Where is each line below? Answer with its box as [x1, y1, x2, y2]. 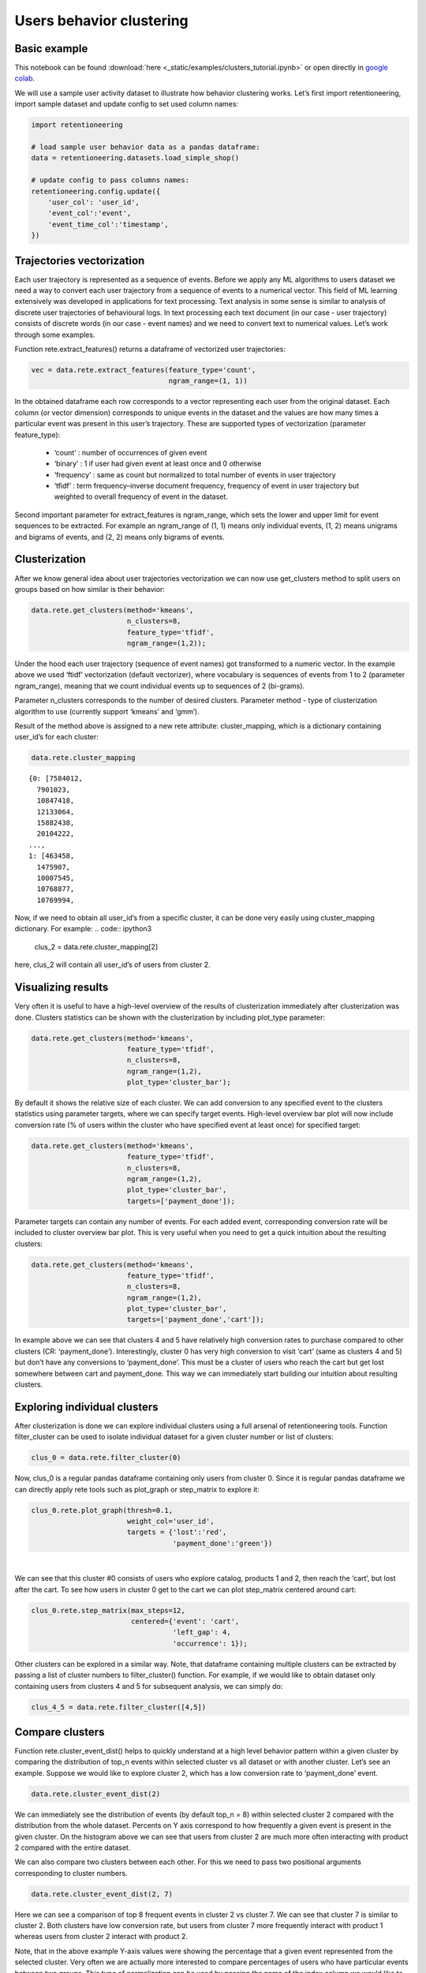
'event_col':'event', [47, 209, 132, 218]
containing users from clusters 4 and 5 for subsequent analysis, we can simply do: [14, 1681, 283, 1690]
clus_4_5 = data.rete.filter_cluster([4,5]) [31, 1702, 207, 1712]
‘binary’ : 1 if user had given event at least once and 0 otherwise [54, 459, 262, 469]
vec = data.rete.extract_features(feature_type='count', [31, 365, 256, 374]
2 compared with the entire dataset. [14, 1843, 131, 1852]
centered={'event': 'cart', [130, 1616, 240, 1626]
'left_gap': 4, [172, 1628, 232, 1637]
